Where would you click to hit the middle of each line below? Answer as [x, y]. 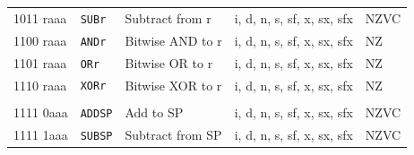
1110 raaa [40, 85]
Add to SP [154, 112]
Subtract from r [168, 17]
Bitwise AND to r [173, 40]
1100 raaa [40, 40]
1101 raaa [40, 62]
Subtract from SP [173, 134]
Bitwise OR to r [169, 62]
